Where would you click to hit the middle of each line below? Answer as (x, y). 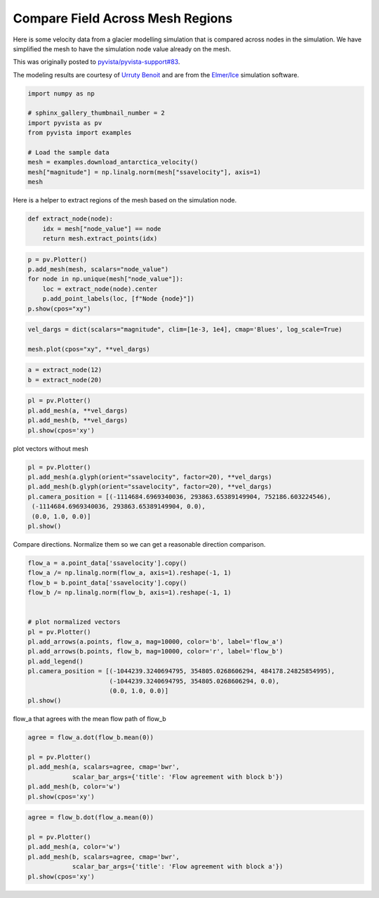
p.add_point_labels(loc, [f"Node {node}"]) (118, 299)
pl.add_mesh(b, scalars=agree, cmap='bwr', (104, 857)
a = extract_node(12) (65, 370)
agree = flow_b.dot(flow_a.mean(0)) (91, 818)
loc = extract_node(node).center (100, 289)
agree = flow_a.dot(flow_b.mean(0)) (91, 737)
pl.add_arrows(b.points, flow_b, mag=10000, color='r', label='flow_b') (155, 651)
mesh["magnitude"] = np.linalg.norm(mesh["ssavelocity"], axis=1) (144, 172)
